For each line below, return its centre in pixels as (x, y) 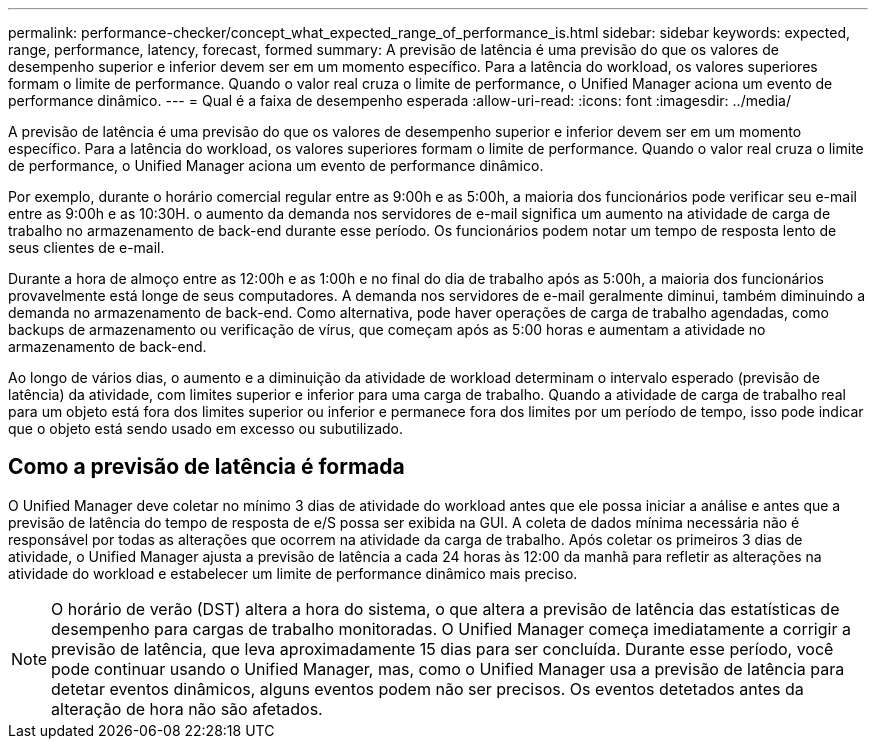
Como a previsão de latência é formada (206, 467)
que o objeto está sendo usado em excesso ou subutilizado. (206, 428)
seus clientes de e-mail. (86, 247)
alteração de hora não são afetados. (187, 708)
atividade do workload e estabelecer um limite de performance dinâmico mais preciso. (293, 573)
